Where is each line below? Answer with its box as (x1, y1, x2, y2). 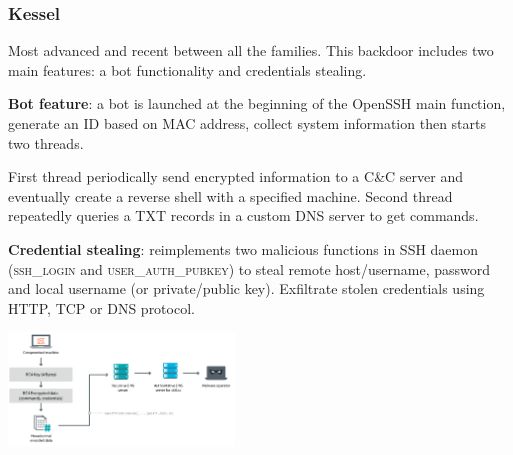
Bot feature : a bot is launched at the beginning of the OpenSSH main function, (8, 93, 506, 114)
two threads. (8, 132, 84, 153)
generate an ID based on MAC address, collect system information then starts (8, 113, 487, 133)
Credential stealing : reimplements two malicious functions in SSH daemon (8, 238, 479, 259)
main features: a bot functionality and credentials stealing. (8, 59, 367, 80)
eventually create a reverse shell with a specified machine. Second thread (8, 185, 453, 206)
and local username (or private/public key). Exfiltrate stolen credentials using (8, 278, 485, 299)
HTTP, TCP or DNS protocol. (8, 297, 195, 318)
